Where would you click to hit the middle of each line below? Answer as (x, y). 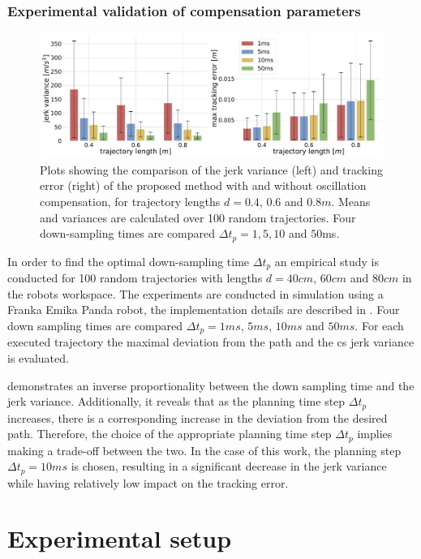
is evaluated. (38, 357)
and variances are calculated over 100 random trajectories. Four (198, 217)
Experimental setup (120, 538)
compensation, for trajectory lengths (130, 202)
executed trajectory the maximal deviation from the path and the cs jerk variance (211, 342)
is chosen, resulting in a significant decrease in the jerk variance (229, 466)
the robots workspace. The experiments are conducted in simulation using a (195, 293)
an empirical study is (326, 261)
